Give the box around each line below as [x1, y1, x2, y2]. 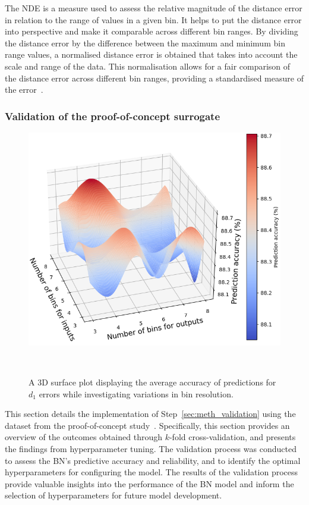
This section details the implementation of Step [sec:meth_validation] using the [5, 407, 296, 420]
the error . [5, 83, 43, 96]
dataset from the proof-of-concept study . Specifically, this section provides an [5, 419, 290, 431]
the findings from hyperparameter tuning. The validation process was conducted [5, 443, 297, 455]
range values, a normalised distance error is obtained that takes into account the [5, 48, 298, 61]
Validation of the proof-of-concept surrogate [5, 108, 220, 123]
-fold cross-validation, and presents [169, 431, 296, 443]
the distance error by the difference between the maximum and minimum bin [5, 36, 285, 49]
